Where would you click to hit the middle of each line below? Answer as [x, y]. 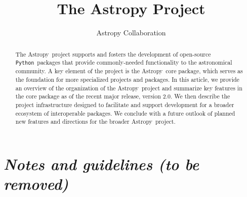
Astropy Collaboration [131, 33]
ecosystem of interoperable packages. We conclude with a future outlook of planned [125, 113]
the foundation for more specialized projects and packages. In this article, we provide [127, 79]
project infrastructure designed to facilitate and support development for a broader [125, 104]
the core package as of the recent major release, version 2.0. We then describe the [123, 96]
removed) [36, 184]
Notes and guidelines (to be [101, 164]
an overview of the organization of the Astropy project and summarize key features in [129, 88]
